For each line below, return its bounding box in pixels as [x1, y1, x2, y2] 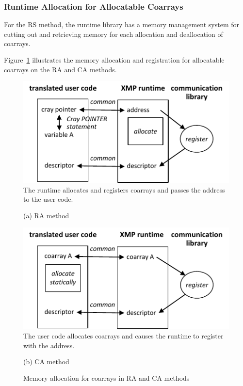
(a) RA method [23, 210, 69, 220]
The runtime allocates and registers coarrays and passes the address [23, 184, 225, 194]
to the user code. [23, 194, 73, 204]
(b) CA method [23, 356, 69, 367]
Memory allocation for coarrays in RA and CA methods [23, 372, 190, 383]
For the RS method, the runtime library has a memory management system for [4, 19, 240, 30]
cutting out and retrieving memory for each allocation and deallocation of [4, 29, 223, 39]
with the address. [23, 340, 75, 350]
